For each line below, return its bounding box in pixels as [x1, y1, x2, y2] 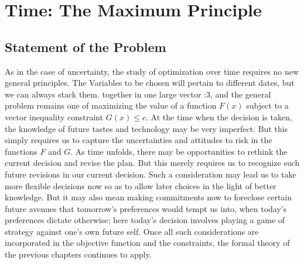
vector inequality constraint [5, 110, 104, 123]
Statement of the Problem [5, 37, 166, 55]
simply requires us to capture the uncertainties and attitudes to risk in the [5, 134, 272, 146]
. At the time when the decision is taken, [146, 110, 292, 123]
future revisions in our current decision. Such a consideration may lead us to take [5, 168, 296, 180]
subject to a [246, 99, 289, 112]
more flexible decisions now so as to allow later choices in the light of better [5, 179, 276, 192]
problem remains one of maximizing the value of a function [5, 99, 217, 112]
